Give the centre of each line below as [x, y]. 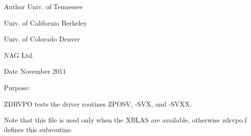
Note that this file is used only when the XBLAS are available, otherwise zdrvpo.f [125, 120]
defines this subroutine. [38, 129]
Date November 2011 [35, 71]
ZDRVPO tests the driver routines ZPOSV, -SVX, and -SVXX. [98, 103]
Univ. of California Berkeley [46, 22]
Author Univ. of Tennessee [43, 6]
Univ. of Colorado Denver [42, 39]
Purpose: [17, 87]
